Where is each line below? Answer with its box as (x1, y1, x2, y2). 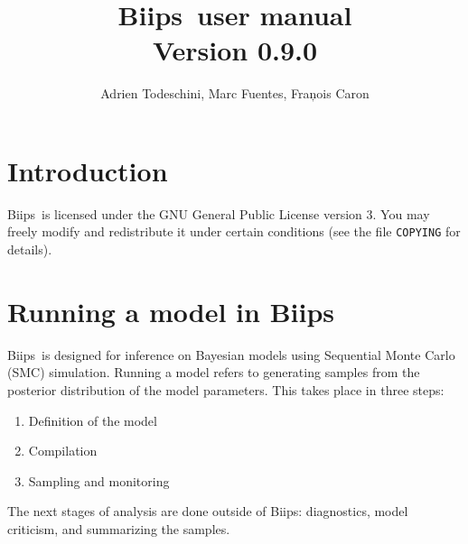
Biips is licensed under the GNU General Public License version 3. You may (7, 204, 430, 223)
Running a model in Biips (7, 292, 335, 329)
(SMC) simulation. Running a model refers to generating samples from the (7, 363, 420, 382)
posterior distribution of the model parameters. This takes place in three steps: (7, 381, 445, 399)
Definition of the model (28, 410, 157, 429)
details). (7, 240, 52, 259)
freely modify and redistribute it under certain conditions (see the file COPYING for (7, 222, 461, 241)
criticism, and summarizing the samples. (7, 519, 230, 538)
